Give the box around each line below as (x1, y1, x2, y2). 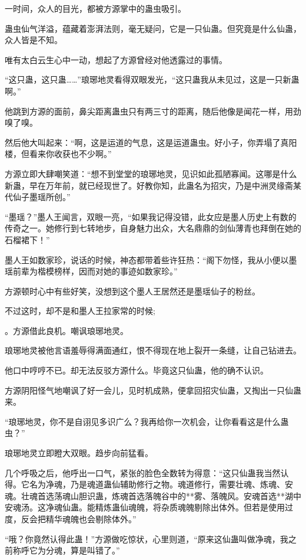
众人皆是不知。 (5, 34, 62, 46)
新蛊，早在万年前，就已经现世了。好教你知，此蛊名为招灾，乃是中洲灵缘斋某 (5, 179, 301, 191)
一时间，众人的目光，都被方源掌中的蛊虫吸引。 (5, 2, 186, 14)
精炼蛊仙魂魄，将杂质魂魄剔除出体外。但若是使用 (95, 501, 285, 513)
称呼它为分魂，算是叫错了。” (12, 544, 120, 556)
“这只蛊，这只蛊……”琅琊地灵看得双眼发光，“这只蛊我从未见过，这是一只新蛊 (5, 73, 300, 86)
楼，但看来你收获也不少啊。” (5, 148, 112, 160)
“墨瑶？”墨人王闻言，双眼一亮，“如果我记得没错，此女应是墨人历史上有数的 (5, 210, 297, 222)
